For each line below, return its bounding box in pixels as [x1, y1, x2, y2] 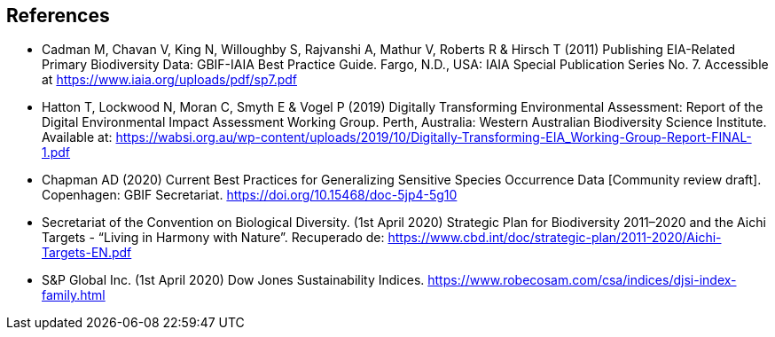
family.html [42, 287, 106, 303]
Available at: [42, 129, 113, 145]
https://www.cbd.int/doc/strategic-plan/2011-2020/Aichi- [387, 230, 722, 246]
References [6, 4, 110, 27]
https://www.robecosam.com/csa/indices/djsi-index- [427, 272, 737, 288]
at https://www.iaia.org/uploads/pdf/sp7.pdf [42, 72, 297, 88]
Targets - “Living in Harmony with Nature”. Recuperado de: [42, 230, 385, 246]
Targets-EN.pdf [42, 245, 132, 261]
